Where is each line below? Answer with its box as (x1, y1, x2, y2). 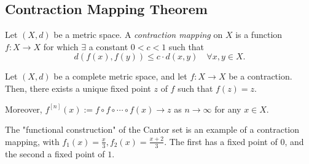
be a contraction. (229, 70, 292, 83)
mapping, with (5, 135, 60, 147)
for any (214, 102, 241, 115)
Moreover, (5, 102, 42, 115)
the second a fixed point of (5, 147, 105, 160)
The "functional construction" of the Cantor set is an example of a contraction (5, 123, 300, 136)
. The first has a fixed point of (164, 135, 278, 147)
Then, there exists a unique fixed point (5, 81, 151, 94)
